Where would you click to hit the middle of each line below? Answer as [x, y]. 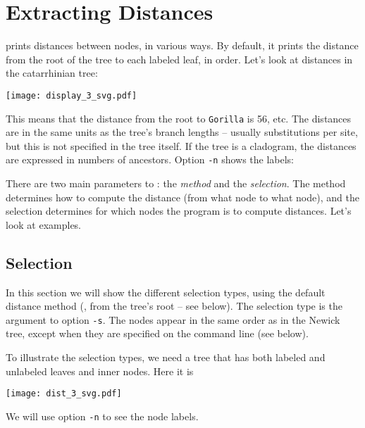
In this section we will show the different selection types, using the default [166, 292]
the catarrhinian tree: [52, 73]
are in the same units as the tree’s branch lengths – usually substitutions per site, [182, 132]
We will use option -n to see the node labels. [102, 416]
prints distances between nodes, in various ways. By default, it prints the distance [182, 45]
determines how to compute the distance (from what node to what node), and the [182, 197]
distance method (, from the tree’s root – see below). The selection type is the [174, 306]
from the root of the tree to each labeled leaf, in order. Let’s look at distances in [179, 59]
